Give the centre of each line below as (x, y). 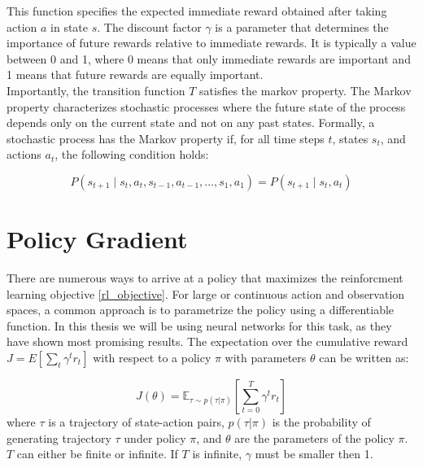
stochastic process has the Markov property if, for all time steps (166, 138)
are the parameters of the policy (314, 437)
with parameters (266, 358)
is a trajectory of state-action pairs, (136, 422)
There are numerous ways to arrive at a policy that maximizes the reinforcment (205, 278)
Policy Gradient (97, 239)
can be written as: (364, 358)
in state (70, 26)
